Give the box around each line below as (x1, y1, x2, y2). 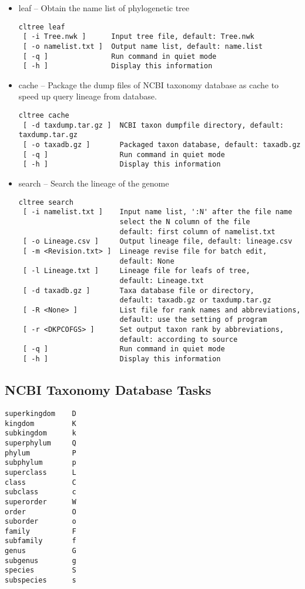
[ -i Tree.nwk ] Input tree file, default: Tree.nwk (22, 32, 254, 41)
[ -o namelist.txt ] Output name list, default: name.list (22, 42, 263, 51)
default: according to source (119, 335, 238, 344)
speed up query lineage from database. (18, 90, 157, 102)
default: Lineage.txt (119, 276, 204, 285)
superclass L (5, 468, 76, 477)
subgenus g (5, 556, 76, 565)
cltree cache (18, 111, 69, 120)
